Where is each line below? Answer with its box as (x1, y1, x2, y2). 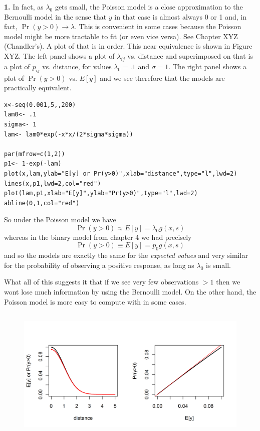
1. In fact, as (4, 2, 44, 12)
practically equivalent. (4, 82, 72, 93)
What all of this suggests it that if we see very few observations (4, 276, 199, 287)
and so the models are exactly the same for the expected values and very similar (4, 250, 248, 260)
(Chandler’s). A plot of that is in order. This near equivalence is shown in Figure (4, 41, 252, 51)
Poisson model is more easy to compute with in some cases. (4, 296, 186, 307)
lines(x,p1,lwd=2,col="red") (4, 180, 101, 187)
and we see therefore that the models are (100, 72, 225, 83)
